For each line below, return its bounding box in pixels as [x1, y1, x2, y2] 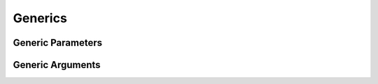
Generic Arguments [13, 59, 101, 71]
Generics [13, 10, 68, 26]
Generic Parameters [13, 37, 103, 49]
